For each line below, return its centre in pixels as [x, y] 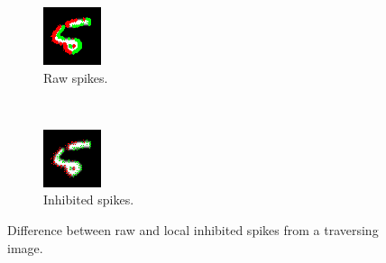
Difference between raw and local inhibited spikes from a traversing [193, 229]
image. [25, 247]
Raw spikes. [76, 77]
